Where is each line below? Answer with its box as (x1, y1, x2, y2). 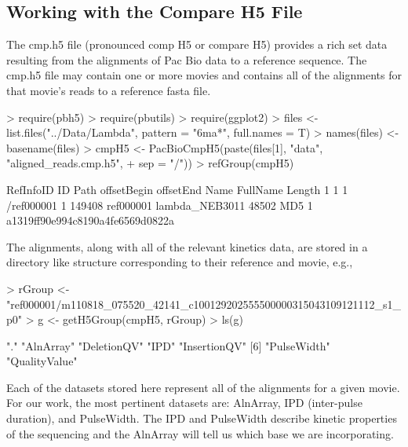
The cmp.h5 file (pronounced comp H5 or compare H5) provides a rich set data (6, 36, 388, 53)
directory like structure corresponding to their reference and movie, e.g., (6, 254, 353, 270)
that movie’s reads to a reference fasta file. (6, 82, 211, 98)
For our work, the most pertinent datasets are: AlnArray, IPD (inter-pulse (6, 394, 362, 411)
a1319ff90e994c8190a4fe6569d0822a (6, 212, 174, 229)
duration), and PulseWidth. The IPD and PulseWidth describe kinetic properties (6, 410, 397, 427)
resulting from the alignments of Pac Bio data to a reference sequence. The (6, 51, 367, 68)
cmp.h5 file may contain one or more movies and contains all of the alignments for (6, 67, 402, 83)
